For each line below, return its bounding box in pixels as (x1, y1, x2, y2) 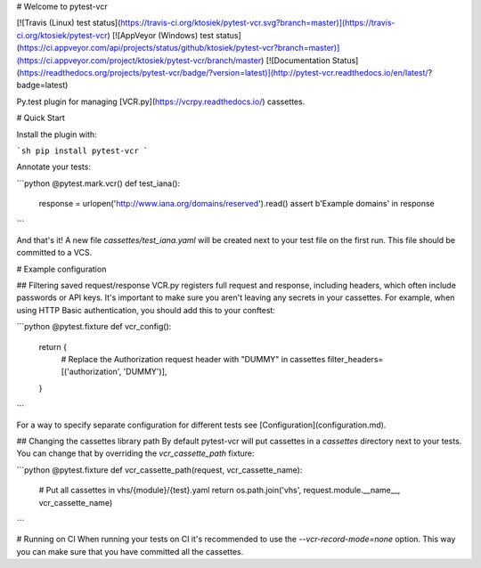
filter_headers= (327, 353, 384, 364)
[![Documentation (265, 54, 330, 66)
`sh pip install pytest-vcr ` (16, 145, 149, 156)
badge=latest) (16, 80, 69, 91)
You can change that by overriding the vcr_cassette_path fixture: (16, 448, 255, 458)
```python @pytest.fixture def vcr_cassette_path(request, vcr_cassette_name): (16, 464, 303, 475)
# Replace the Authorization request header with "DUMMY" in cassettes (61, 353, 326, 364)
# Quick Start (16, 112, 66, 124)
